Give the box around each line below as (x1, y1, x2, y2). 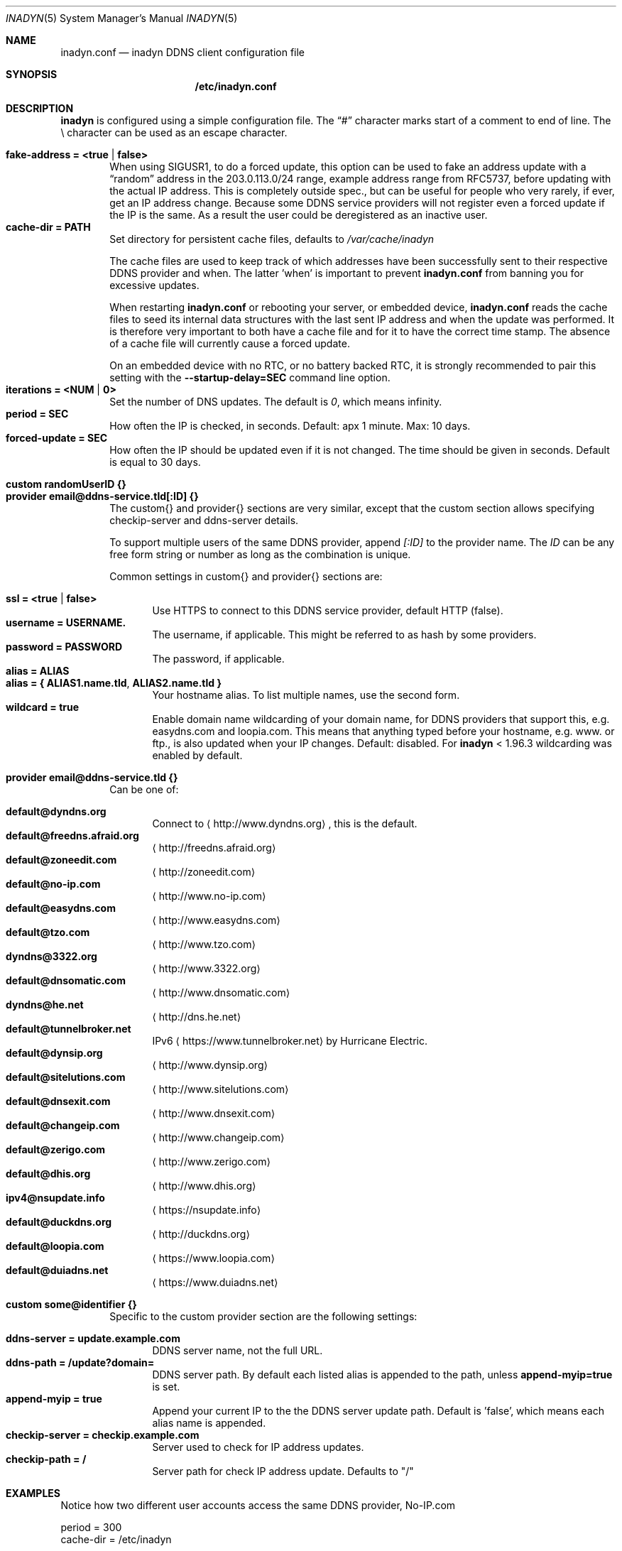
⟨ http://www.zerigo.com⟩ (152, 1155, 271, 1168)
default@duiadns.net (6, 1264, 109, 1276)
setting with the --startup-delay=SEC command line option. (109, 371, 391, 383)
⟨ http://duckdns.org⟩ (152, 1228, 250, 1240)
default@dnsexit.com (6, 1095, 111, 1107)
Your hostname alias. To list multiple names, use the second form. (152, 689, 460, 701)
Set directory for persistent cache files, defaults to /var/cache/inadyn (109, 233, 435, 245)
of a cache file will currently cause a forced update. (109, 337, 350, 349)
